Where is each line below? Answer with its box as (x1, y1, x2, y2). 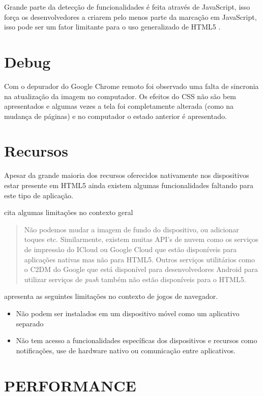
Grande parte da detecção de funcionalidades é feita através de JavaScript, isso (4, 2, 250, 12)
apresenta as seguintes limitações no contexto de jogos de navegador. (4, 291, 218, 301)
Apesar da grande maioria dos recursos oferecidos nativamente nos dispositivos (4, 170, 249, 180)
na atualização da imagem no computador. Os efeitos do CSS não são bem (4, 90, 237, 101)
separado (16, 318, 44, 328)
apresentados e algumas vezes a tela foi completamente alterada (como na (4, 101, 234, 111)
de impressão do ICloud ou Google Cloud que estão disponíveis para (24, 243, 237, 254)
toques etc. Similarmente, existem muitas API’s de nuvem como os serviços (24, 234, 258, 245)
